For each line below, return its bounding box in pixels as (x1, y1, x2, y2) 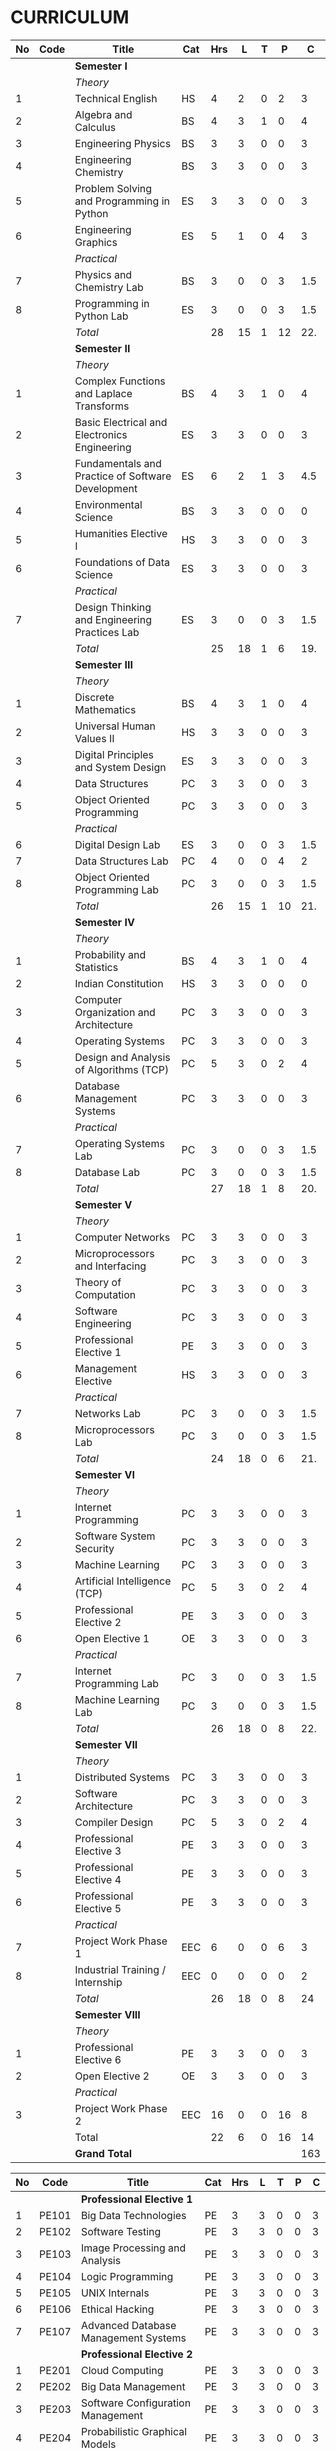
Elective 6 (74, 2052, 122, 2066)
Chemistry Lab (74, 280, 144, 294)
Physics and (74, 267, 133, 281)
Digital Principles (74, 747, 155, 761)
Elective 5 (74, 1901, 122, 1915)
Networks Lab (74, 1406, 142, 1420)
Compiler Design (74, 1815, 154, 1829)
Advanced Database (80, 2318, 177, 2332)
